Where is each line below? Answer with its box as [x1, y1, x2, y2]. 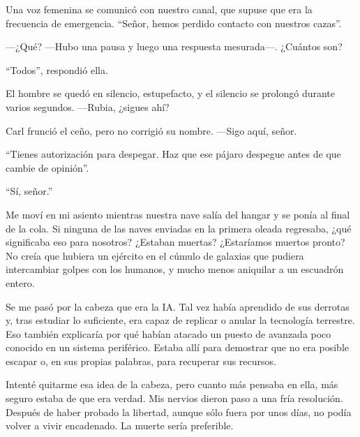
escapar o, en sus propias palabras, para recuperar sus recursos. [6, 353, 276, 368]
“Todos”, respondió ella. [6, 62, 108, 77]
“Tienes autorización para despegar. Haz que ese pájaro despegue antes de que [6, 147, 341, 161]
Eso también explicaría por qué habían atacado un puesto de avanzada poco [6, 326, 331, 341]
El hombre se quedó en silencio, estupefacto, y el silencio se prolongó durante [6, 86, 336, 101]
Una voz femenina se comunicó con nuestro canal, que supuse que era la [6, 2, 313, 16]
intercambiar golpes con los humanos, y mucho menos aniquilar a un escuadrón [6, 262, 344, 276]
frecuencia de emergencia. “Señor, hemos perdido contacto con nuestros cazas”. [6, 15, 342, 30]
